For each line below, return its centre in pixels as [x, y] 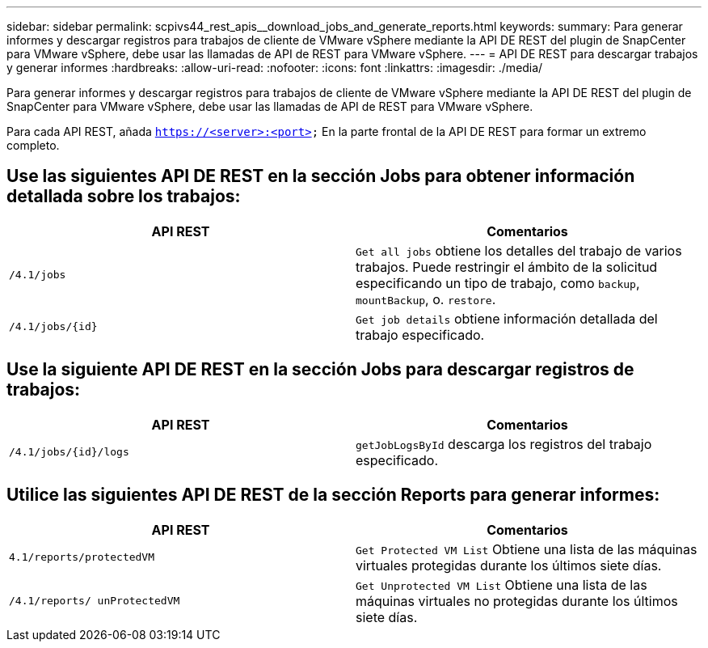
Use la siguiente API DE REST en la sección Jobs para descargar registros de [320, 370]
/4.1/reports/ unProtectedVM [95, 601]
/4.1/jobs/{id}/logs [69, 452]
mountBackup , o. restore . [426, 299]
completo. [33, 145]
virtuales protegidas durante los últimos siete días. [509, 565]
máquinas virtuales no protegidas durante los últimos [517, 601]
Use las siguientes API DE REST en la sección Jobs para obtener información [321, 176]
